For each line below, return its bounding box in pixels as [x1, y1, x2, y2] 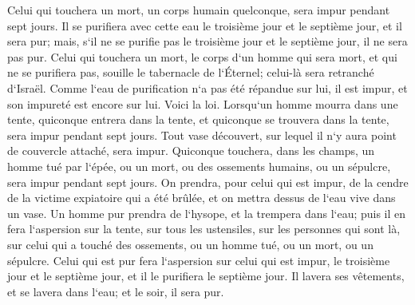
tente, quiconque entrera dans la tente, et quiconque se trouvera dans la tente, [7, 111, 389, 128]
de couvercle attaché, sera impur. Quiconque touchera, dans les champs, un [7, 142, 375, 159]
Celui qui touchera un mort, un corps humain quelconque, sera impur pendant [7, 2, 390, 18]
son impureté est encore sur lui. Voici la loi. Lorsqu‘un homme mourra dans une [7, 95, 398, 112]
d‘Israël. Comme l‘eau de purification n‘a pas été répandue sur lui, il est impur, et [7, 79, 408, 96]
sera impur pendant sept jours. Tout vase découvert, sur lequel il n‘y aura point [7, 126, 397, 143]
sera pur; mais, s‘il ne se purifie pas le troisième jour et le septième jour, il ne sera [7, 33, 408, 50]
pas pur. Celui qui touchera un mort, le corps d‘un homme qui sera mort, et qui [7, 48, 397, 65]
